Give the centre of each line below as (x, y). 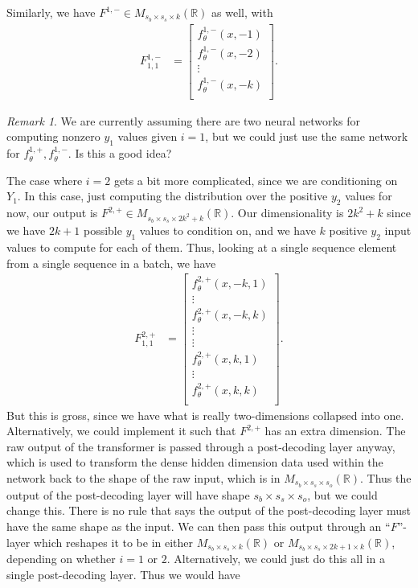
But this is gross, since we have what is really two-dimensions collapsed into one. (205, 415)
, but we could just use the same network (307, 136)
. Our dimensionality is (287, 213)
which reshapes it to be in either (113, 542)
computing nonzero (53, 136)
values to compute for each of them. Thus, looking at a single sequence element (202, 247)
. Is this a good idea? (120, 153)
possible (102, 230)
